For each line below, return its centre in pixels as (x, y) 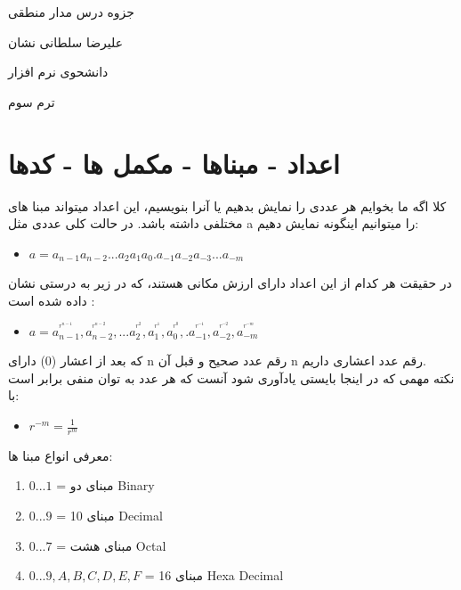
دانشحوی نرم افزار (58, 72)
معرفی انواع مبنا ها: (61, 455)
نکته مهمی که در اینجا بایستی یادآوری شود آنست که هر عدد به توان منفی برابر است (231, 377)
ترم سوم (32, 101)
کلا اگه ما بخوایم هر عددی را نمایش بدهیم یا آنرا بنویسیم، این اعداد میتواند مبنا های (227, 205)
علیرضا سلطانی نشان (66, 41)
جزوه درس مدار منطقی (72, 12)
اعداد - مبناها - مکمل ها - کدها (174, 163)
